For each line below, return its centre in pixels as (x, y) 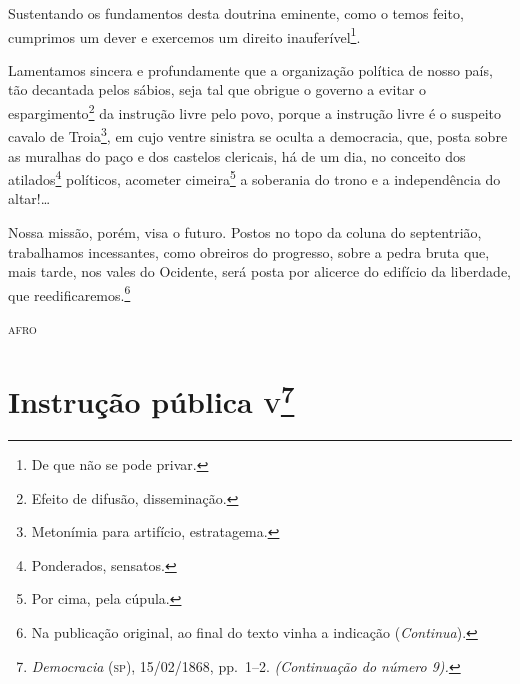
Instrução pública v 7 (151, 399)
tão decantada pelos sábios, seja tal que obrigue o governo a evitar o (217, 89)
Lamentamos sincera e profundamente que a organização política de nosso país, (250, 69)
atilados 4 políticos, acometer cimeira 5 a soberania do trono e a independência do (254, 177)
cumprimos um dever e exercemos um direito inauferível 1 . (184, 35)
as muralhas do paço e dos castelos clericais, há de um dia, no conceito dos (237, 155)
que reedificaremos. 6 (69, 293)
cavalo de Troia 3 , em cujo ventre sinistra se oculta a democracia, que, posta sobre (258, 134)
